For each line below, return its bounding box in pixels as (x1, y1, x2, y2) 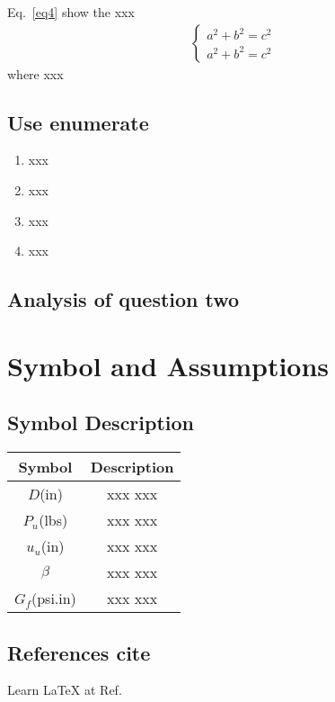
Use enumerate (7, 108, 149, 136)
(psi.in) (31, 588, 76, 609)
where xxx (7, 64, 64, 83)
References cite (7, 638, 151, 666)
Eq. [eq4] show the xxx (7, 3, 135, 21)
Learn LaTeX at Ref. (7, 680, 122, 699)
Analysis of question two (7, 285, 240, 313)
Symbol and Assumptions (7, 346, 330, 383)
